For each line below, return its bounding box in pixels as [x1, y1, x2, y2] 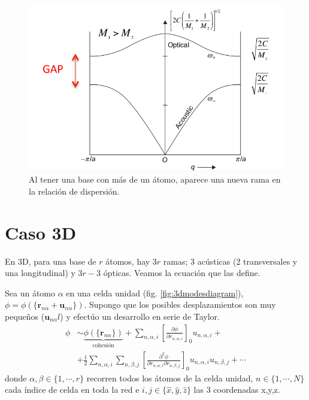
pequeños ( [5, 310, 45, 322]
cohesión [92, 343, 114, 349]
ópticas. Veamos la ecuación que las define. [103, 266, 260, 279]
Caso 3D [5, 220, 77, 244]
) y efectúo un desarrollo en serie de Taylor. [60, 310, 220, 322]
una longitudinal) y [5, 266, 75, 279]
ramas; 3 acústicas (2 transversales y [163, 254, 298, 267]
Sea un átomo [5, 286, 55, 299]
